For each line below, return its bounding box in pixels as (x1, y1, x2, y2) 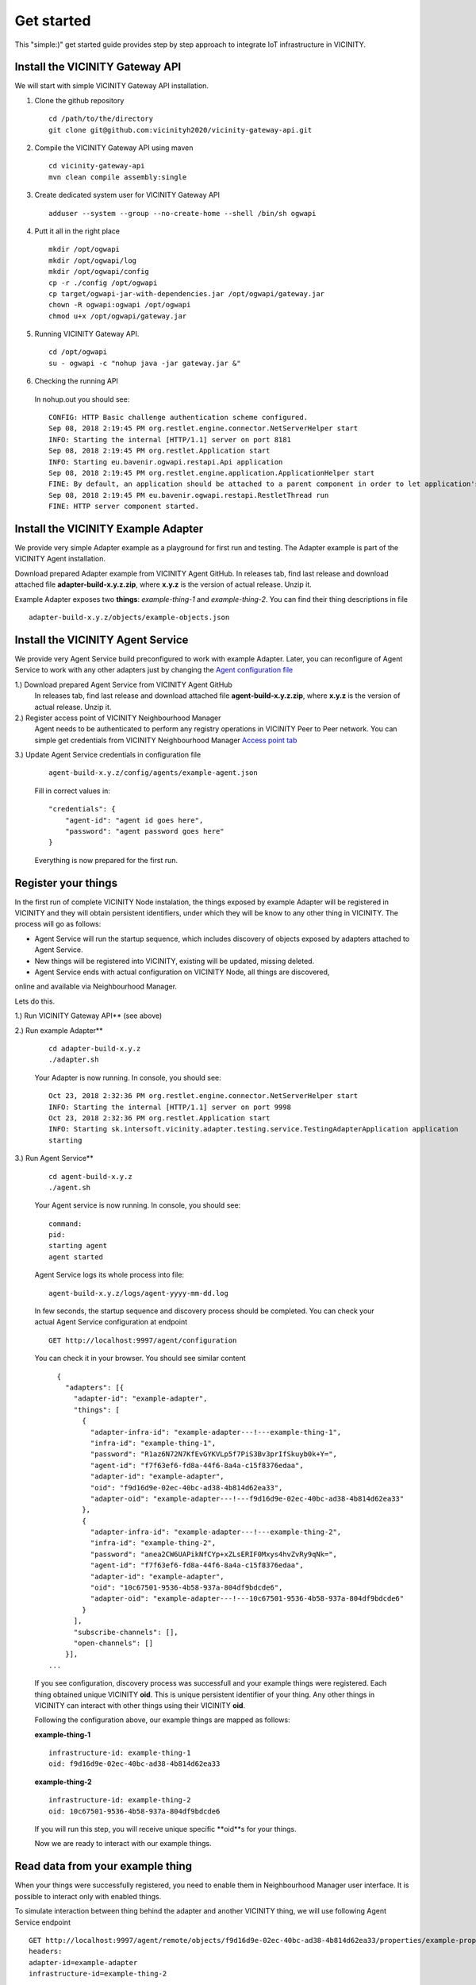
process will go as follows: (14, 919, 102, 929)
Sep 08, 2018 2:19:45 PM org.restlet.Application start (48, 446, 271, 456)
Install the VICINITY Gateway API (14, 60, 182, 74)
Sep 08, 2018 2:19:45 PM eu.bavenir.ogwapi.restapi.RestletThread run (48, 491, 329, 499)
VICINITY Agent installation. (14, 554, 106, 564)
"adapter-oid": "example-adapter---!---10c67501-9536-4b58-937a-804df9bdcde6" (90, 1594, 405, 1603)
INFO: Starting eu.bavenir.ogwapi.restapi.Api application (48, 457, 283, 466)
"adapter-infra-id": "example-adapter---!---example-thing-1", (90, 1428, 342, 1436)
